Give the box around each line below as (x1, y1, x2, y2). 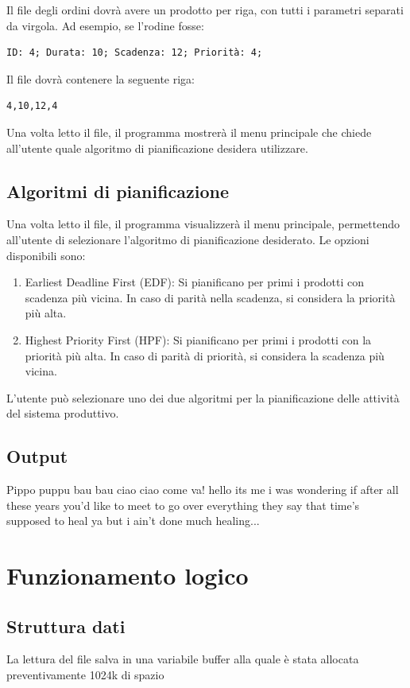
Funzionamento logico (6, 559, 249, 592)
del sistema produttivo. (6, 405, 119, 422)
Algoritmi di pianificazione (6, 178, 230, 203)
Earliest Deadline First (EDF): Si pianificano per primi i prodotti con (25, 274, 365, 290)
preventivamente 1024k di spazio (6, 667, 164, 683)
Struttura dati (6, 613, 126, 638)
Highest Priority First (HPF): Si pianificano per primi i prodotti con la (25, 331, 372, 348)
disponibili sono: (6, 247, 86, 263)
